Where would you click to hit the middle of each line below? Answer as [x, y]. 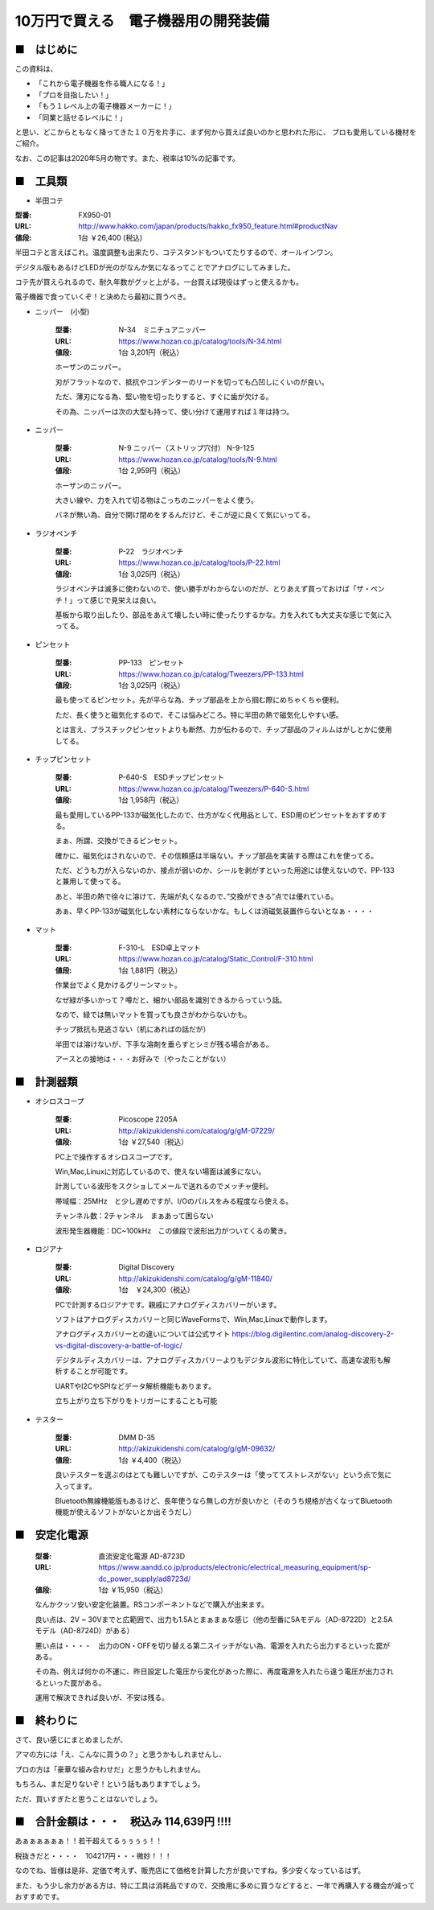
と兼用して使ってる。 [90, 882]
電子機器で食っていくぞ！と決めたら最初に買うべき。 [102, 297]
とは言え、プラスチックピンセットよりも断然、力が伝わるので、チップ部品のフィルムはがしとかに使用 [224, 730]
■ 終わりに [46, 1721]
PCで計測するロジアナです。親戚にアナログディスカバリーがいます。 [168, 1304]
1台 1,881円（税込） [150, 970]
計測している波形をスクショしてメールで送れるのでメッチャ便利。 [164, 1186]
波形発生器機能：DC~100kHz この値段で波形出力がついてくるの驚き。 [173, 1230]
